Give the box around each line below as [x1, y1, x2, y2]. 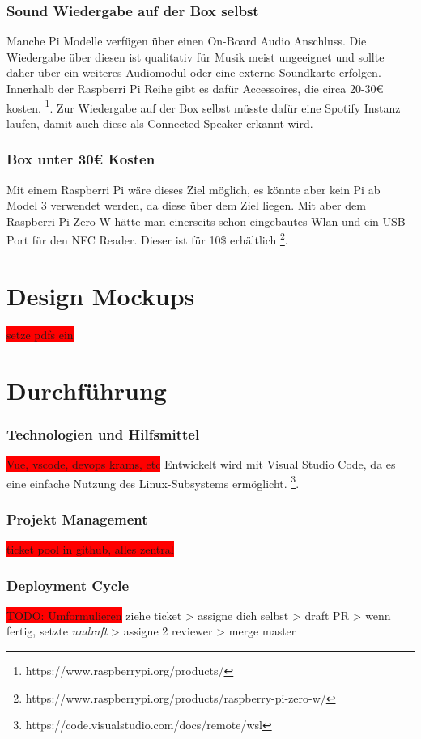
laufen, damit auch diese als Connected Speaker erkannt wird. [6, 114, 313, 131]
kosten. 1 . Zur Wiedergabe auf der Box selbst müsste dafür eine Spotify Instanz [6, 96, 401, 116]
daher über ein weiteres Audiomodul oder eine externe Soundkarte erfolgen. [6, 64, 381, 81]
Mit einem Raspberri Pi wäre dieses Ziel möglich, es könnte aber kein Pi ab [6, 181, 381, 197]
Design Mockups [6, 278, 195, 312]
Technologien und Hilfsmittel [6, 423, 200, 444]
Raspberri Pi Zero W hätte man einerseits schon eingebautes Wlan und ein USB [6, 212, 406, 229]
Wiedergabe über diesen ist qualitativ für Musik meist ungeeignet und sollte [6, 48, 385, 65]
